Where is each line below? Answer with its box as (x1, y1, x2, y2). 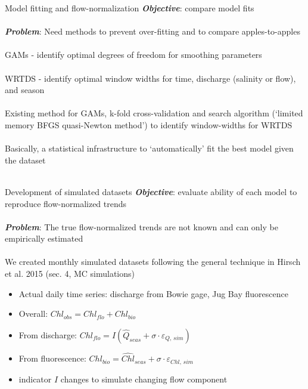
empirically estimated (5, 232, 83, 245)
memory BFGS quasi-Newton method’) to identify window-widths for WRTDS (5, 118, 293, 131)
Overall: (18, 307, 48, 320)
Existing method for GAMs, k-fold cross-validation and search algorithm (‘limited (5, 107, 303, 119)
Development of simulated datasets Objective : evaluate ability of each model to (5, 185, 297, 197)
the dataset (5, 153, 46, 166)
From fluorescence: (18, 352, 86, 365)
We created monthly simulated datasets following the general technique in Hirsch (5, 255, 301, 268)
